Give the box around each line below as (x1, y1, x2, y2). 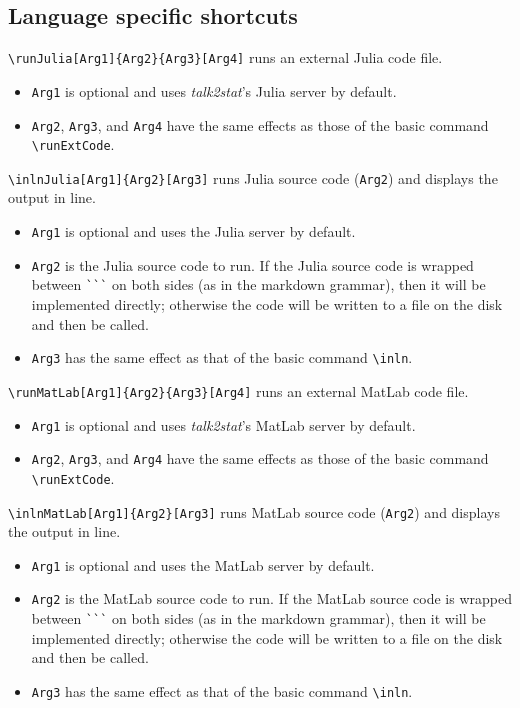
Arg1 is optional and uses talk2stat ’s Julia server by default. (31, 80, 397, 101)
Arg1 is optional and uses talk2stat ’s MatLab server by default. (31, 414, 416, 435)
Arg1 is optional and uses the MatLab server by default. (31, 554, 375, 575)
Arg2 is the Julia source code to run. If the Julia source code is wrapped (31, 254, 474, 275)
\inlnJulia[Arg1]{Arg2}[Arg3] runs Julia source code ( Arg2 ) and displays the (8, 167, 498, 188)
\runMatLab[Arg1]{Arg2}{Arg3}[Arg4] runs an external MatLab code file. (8, 380, 469, 401)
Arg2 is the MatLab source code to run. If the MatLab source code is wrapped (31, 588, 512, 609)
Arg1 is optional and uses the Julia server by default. (31, 221, 356, 242)
